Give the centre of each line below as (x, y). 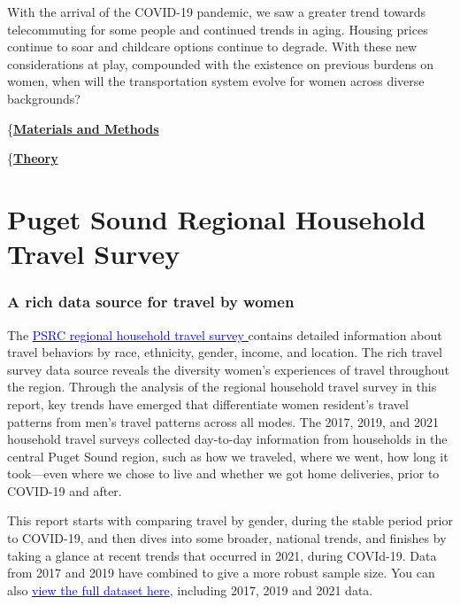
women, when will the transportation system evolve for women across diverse (216, 81)
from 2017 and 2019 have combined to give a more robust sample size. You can (221, 573)
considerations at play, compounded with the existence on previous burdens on (220, 63)
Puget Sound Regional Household (217, 218)
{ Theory (33, 158)
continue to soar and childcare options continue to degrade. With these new (212, 47)
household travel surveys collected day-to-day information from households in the (227, 439)
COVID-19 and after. (65, 490)
